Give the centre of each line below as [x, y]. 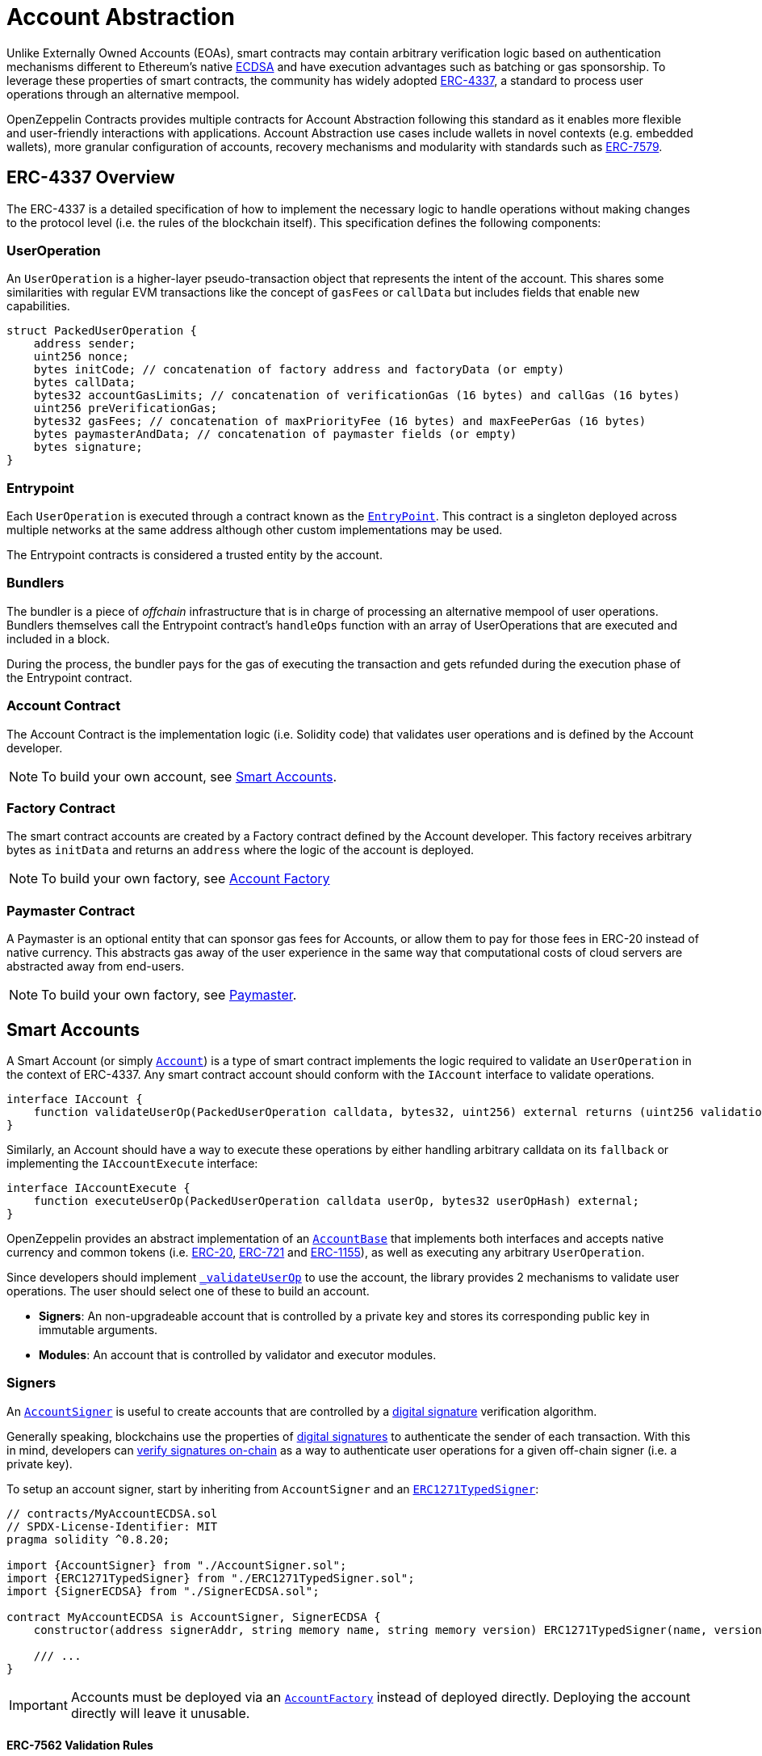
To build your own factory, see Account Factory [186, 879]
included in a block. [59, 638]
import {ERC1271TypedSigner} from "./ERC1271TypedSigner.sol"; [211, 1578]
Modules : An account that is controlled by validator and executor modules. [238, 1354]
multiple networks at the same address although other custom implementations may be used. [255, 530]
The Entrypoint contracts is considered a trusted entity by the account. [195, 555]
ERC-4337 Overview [91, 178]
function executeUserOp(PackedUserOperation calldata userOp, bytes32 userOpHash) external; [336, 1200]
